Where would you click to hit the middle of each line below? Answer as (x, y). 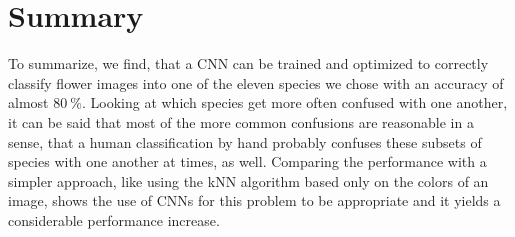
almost (28, 102)
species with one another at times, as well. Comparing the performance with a (247, 161)
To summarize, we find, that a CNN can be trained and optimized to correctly (248, 63)
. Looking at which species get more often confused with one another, (294, 102)
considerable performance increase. (114, 219)
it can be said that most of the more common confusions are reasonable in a (241, 121)
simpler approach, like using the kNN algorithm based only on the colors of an (248, 180)
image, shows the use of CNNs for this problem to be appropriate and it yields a (254, 200)
